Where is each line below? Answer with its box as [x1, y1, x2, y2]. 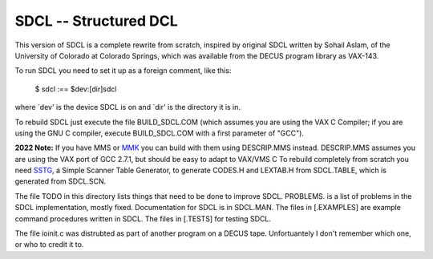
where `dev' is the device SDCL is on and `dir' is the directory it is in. [14, 103, 241, 112]
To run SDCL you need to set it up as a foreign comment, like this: [14, 66, 232, 75]
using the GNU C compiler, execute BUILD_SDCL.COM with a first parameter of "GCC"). [14, 128, 305, 138]
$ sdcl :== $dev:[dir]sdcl [34, 84, 117, 94]
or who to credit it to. [14, 240, 84, 249]
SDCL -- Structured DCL [14, 12, 178, 30]
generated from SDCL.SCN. [14, 176, 107, 186]
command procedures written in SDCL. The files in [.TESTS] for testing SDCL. [14, 213, 272, 224]
